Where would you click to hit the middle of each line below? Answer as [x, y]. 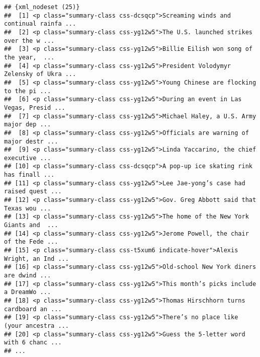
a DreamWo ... [28, 292]
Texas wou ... [28, 208]
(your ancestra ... [36, 326]
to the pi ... [28, 91]
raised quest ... [33, 192]
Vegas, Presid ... [35, 108]
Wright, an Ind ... [36, 259]
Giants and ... [31, 225]
